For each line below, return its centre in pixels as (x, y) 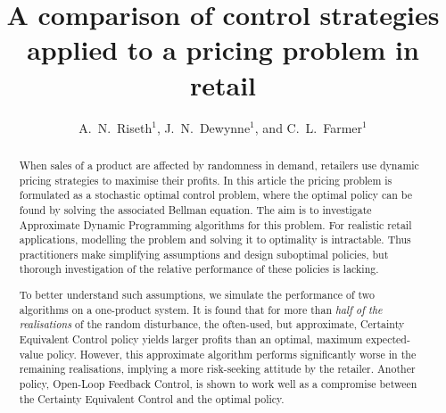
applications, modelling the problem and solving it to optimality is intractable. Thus (215, 240)
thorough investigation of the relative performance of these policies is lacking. (199, 269)
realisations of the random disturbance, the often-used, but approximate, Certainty (212, 324)
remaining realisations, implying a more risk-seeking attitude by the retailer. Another (217, 369)
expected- (388, 339)
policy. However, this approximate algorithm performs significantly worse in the (231, 354)
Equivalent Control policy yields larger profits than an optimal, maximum (191, 339)
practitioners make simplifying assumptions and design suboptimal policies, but (204, 254)
